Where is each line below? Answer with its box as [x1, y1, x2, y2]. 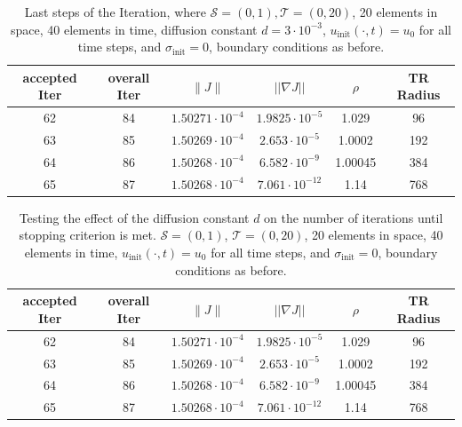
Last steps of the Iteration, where [24, 3, 206, 20]
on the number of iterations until [264, 208, 443, 226]
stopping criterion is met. [19, 225, 156, 244]
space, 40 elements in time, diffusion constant [10, 20, 258, 38]
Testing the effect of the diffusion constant [19, 208, 250, 226]
